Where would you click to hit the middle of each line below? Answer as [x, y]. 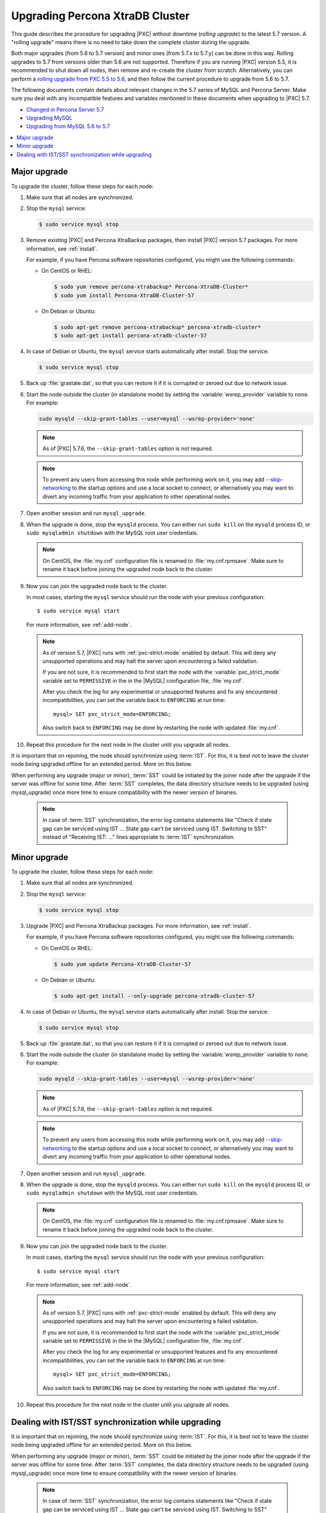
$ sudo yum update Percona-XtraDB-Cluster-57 [123, 964]
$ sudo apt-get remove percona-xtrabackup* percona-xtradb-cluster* [158, 327]
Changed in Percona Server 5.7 [65, 110]
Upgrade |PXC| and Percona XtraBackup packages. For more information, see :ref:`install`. [139, 925]
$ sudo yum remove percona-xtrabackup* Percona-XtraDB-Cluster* [151, 287]
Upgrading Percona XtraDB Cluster [101, 16]
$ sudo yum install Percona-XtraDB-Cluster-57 [124, 295]
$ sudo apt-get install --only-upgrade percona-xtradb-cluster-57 [154, 996]
